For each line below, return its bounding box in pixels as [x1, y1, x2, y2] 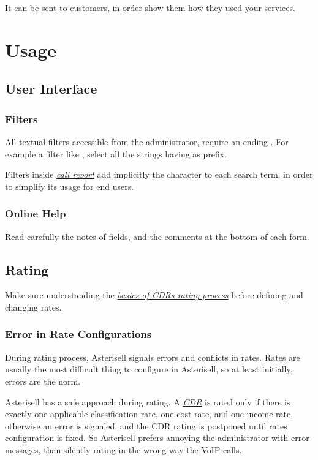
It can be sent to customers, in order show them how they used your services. [5, 1, 295, 13]
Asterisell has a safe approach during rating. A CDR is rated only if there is [5, 395, 290, 408]
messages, [5, 443, 41, 456]
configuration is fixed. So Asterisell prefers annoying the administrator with [5, 431, 289, 444]
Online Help [5, 206, 66, 221]
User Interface [5, 79, 97, 98]
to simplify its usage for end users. [5, 179, 134, 192]
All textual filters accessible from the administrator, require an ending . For [5, 135, 289, 148]
